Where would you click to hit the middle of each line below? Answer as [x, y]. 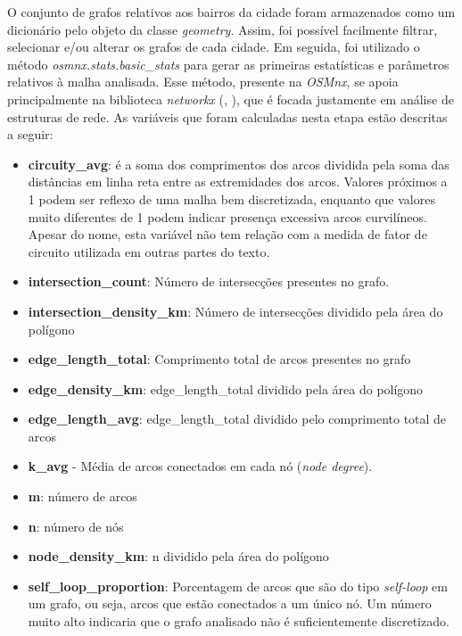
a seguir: [30, 134]
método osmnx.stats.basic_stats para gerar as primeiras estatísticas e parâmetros [228, 64]
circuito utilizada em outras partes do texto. [149, 251]
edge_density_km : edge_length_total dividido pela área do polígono [226, 388]
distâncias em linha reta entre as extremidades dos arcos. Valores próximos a [238, 182]
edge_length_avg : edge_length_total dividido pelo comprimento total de [237, 419]
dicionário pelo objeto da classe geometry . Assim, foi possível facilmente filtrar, [223, 29]
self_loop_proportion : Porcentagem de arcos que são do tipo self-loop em [238, 586]
